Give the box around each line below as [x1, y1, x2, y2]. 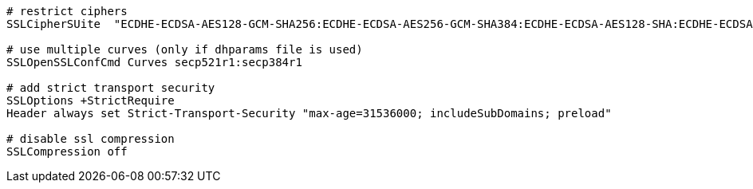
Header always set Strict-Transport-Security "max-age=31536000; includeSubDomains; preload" [6, 107, 612, 120]
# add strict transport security [6, 81, 215, 94]
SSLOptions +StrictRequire [6, 94, 175, 107]
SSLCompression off [6, 145, 128, 158]
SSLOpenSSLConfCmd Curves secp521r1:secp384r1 [6, 56, 302, 69]
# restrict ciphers [6, 5, 128, 18]
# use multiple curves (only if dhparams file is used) [6, 43, 363, 56]
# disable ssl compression [6, 132, 175, 145]
